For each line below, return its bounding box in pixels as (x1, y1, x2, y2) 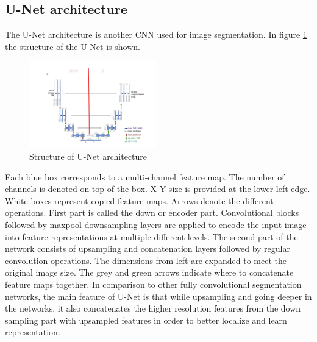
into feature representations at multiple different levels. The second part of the (5, 230, 298, 243)
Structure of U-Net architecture (29, 150, 148, 163)
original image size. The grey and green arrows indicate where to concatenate (5, 266, 294, 279)
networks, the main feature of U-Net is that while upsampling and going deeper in (5, 290, 312, 302)
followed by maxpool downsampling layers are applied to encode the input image (5, 218, 307, 230)
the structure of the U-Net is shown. (5, 40, 140, 52)
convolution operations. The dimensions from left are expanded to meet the (5, 254, 287, 266)
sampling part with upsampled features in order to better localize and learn (5, 313, 287, 326)
